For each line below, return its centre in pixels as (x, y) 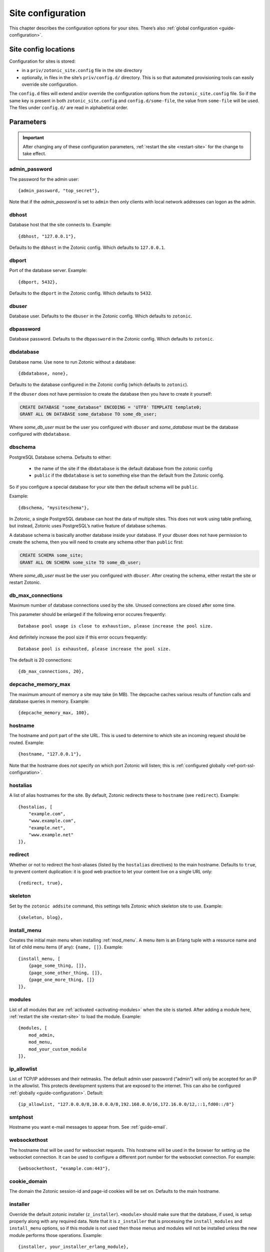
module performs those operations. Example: (56, 1235)
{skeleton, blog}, (41, 917)
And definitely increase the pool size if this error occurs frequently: (78, 637)
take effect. (34, 154)
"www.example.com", (52, 821)
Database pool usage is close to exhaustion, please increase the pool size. (116, 626)
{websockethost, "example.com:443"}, (64, 1169)
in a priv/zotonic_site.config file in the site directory (82, 71)
